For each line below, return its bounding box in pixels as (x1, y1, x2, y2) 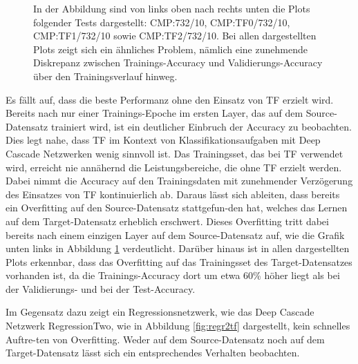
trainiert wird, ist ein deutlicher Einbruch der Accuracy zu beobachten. (50, 119, 352, 133)
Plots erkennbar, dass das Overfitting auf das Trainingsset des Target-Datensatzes (6, 254, 352, 269)
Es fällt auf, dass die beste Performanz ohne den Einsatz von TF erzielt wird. (6, 92, 334, 106)
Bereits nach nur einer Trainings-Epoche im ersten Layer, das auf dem (6, 106, 303, 120)
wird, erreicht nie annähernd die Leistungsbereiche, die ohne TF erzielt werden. (6, 160, 342, 174)
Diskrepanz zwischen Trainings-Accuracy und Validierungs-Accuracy (33, 55, 323, 70)
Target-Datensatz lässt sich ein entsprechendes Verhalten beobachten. (6, 345, 300, 360)
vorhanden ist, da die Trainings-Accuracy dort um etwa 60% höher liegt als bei (6, 268, 340, 282)
